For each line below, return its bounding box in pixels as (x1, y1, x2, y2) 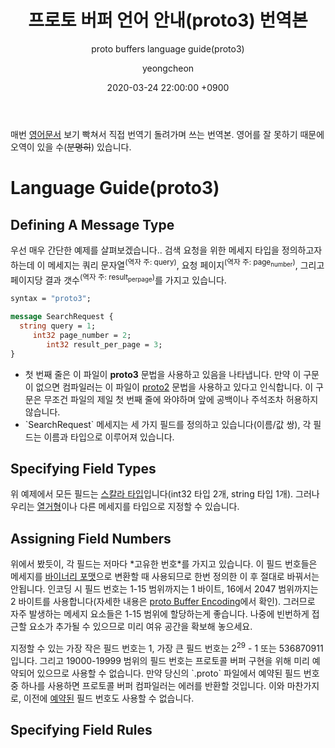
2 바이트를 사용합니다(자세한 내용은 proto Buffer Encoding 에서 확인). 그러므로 (10, 596, 316, 608)
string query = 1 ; (19, 321, 97, 331)
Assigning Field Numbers (10, 530, 172, 547)
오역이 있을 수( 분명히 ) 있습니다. (10, 141, 132, 153)
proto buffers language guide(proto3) (91, 42, 245, 55)
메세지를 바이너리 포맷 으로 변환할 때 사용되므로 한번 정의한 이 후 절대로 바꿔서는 (10, 571, 320, 583)
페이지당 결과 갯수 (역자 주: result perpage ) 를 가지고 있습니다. (10, 272, 227, 286)
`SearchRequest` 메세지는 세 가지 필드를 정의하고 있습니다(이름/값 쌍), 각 (24, 418, 312, 430)
